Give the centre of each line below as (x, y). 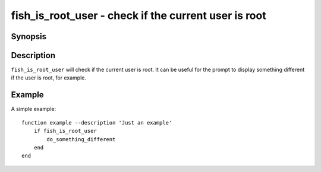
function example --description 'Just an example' (97, 122)
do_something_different (81, 139)
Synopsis (29, 36)
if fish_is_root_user (65, 131)
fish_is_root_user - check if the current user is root (139, 15)
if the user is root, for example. (48, 78)
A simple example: (34, 109)
